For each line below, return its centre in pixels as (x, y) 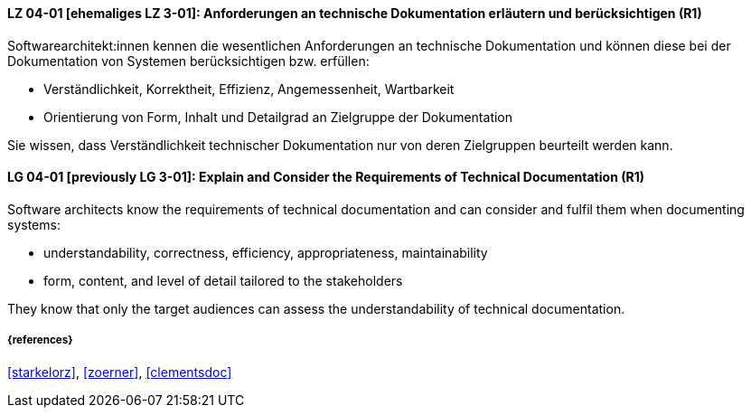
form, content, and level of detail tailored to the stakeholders (223, 280)
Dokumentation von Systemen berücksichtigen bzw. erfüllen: (188, 61)
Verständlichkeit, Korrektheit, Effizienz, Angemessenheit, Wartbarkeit (249, 89)
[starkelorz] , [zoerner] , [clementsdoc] (120, 372)
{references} (40, 340)
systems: (34, 224)
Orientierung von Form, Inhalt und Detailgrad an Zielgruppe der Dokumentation (278, 117)
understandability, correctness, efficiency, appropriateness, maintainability (266, 252)
